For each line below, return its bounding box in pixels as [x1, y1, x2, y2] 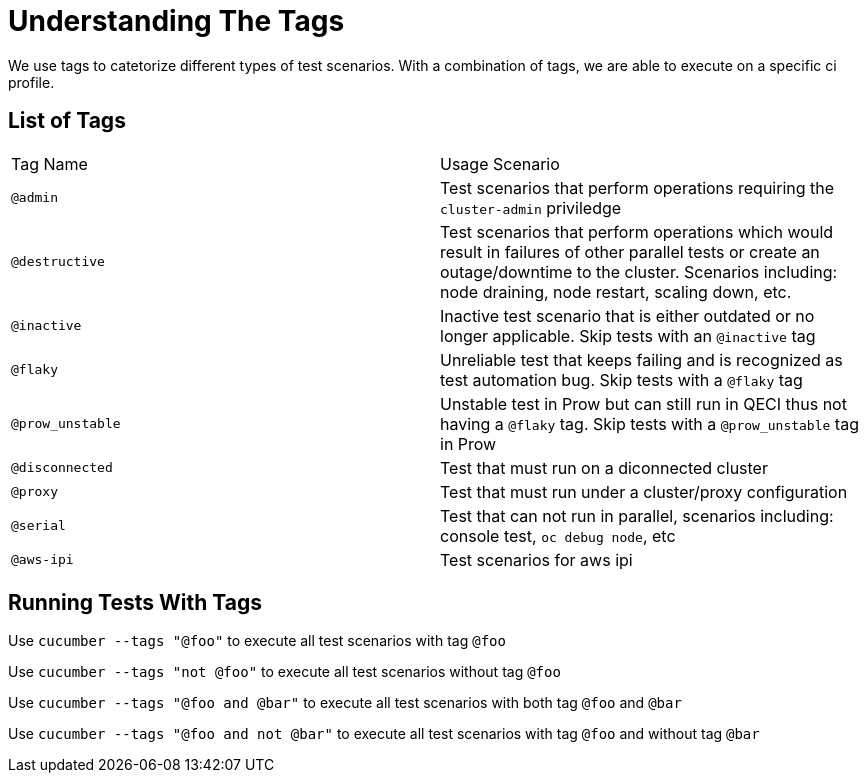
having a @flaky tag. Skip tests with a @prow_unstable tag [440, 413, 859, 434]
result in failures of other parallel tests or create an [440, 241, 820, 262]
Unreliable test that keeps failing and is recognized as [440, 349, 843, 370]
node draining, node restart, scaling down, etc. [440, 281, 792, 302]
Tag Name [11, 153, 88, 174]
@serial [11, 518, 66, 534]
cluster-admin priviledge [440, 197, 622, 218]
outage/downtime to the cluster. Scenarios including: [440, 261, 838, 282]
